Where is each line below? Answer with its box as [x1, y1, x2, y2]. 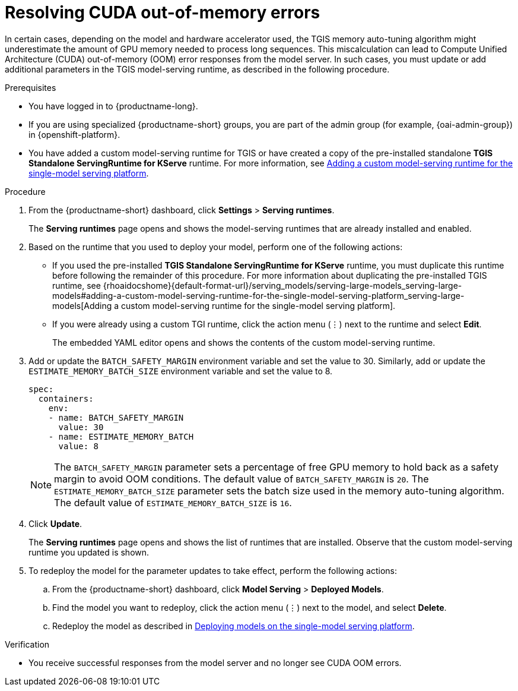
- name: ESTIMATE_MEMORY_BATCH [48, 431, 194, 441]
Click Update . [28, 518, 82, 529]
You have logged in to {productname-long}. [28, 100, 198, 111]
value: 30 [58, 422, 104, 432]
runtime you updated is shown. [28, 547, 150, 557]
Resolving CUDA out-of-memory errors [5, 2, 320, 23]
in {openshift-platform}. [28, 129, 120, 140]
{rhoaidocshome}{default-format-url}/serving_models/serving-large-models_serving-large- [103, 280, 462, 291]
